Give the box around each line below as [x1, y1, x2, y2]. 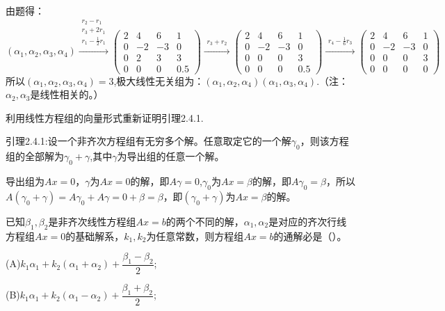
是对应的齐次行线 [268, 214, 347, 228]
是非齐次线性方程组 [48, 214, 136, 228]
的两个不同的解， [165, 214, 244, 228]
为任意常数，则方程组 [146, 228, 244, 243]
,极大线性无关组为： [113, 73, 204, 88]
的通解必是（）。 [273, 228, 347, 243]
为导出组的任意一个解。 [117, 149, 225, 164]
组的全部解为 [6, 149, 64, 164]
